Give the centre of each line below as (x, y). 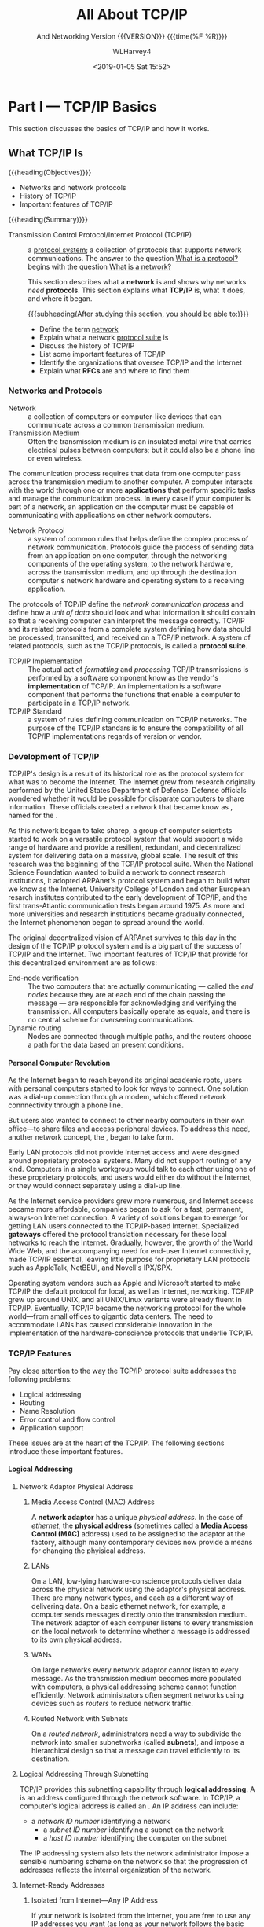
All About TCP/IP (132, 15)
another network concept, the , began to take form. (91, 1137)
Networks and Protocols (55, 391)
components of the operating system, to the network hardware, (130, 563)
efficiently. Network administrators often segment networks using (137, 1694)
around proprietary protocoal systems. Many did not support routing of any (130, 1161)
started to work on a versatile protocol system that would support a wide (126, 839)
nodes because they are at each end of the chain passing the (127, 995)
